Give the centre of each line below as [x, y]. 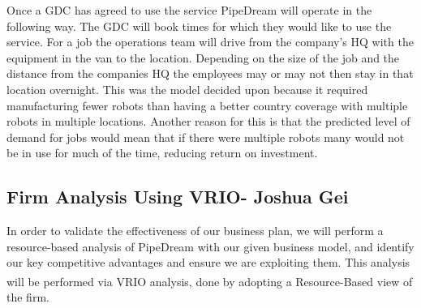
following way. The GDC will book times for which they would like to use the [199, 26]
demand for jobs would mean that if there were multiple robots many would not [206, 137]
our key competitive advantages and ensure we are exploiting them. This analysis [208, 262]
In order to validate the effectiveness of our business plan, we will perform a [195, 231]
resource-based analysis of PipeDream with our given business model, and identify [210, 246]
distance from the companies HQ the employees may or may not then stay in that [210, 73]
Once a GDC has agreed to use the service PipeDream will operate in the [189, 10]
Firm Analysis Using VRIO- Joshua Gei [178, 197]
